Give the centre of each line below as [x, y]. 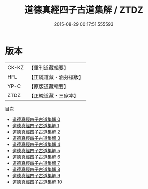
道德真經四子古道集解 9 [36, 175]
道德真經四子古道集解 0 [36, 119]
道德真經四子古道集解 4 [36, 144]
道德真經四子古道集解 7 [36, 163]
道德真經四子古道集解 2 [36, 132]
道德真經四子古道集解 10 [37, 182]
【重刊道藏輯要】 [49, 68]
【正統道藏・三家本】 [54, 95]
